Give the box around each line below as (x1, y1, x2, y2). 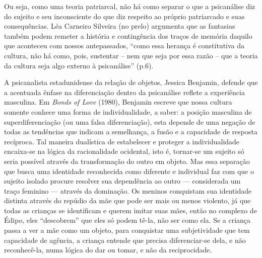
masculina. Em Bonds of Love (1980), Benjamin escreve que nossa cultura (4, 97, 232, 107)
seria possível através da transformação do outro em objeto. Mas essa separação (4, 155, 250, 166)
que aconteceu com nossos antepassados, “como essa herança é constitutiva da (4, 40, 245, 51)
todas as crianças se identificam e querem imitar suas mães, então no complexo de (4, 205, 257, 215)
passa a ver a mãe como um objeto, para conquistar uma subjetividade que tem (4, 225, 250, 235)
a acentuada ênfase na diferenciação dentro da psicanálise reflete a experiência (4, 87, 245, 97)
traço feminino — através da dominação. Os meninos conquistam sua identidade (4, 185, 252, 196)
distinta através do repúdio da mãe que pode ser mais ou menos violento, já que (4, 195, 251, 206)
